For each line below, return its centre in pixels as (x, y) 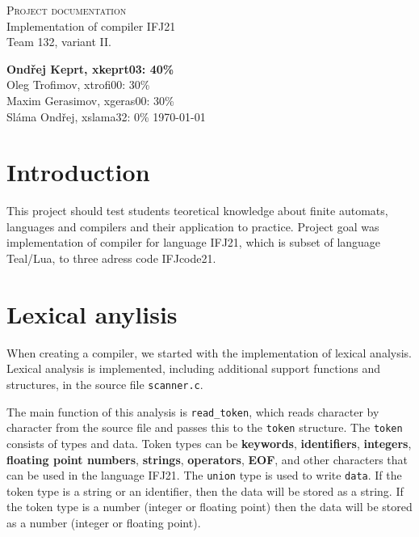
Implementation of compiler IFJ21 (91, 25)
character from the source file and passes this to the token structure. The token (205, 427)
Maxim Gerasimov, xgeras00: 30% (90, 100)
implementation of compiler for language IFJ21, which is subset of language (194, 242)
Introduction (78, 172)
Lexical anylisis (92, 313)
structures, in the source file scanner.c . (105, 384)
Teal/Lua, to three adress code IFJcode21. (111, 258)
